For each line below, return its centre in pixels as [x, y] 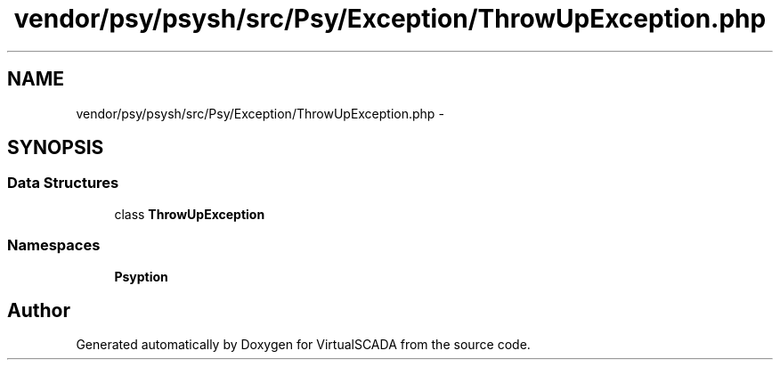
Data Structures [63, 183]
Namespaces [54, 245]
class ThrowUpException [190, 214]
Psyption [141, 276]
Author [39, 310]
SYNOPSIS [56, 148]
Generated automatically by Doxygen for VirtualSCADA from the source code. [303, 345]
